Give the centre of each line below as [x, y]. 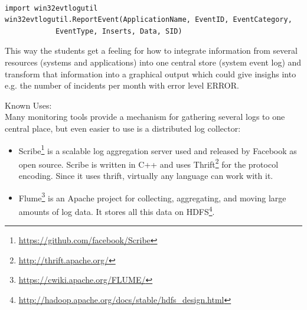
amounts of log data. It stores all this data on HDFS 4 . [117, 210]
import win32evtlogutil [51, 8]
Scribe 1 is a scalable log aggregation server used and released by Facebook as [158, 149]
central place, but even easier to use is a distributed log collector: [123, 128]
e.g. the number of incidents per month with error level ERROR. [122, 85]
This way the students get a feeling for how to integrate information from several [151, 50]
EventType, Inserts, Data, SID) [119, 31]
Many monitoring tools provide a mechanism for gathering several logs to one [145, 117]
